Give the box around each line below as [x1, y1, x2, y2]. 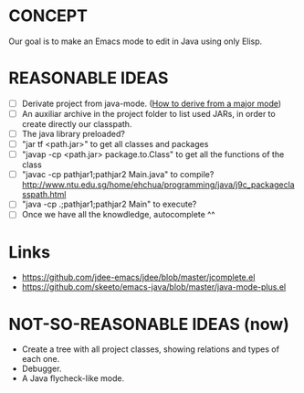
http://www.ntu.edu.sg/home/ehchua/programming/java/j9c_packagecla [21, 179, 295, 190]
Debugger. [21, 363, 62, 375]
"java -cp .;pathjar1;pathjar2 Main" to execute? [21, 198, 197, 210]
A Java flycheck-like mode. [21, 373, 125, 384]
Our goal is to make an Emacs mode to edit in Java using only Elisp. [8, 36, 263, 47]
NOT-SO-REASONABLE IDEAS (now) [8, 313, 289, 335]
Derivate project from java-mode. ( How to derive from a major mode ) [21, 98, 282, 109]
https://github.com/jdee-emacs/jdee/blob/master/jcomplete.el [21, 271, 256, 283]
